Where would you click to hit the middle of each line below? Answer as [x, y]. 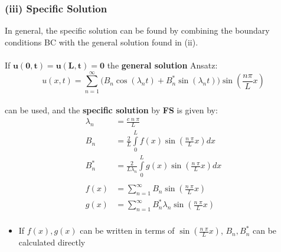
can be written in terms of [127, 230]
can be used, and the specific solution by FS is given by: [111, 110]
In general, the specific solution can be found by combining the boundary [137, 30]
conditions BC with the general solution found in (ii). [102, 42]
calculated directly [52, 242]
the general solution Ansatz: [162, 65]
